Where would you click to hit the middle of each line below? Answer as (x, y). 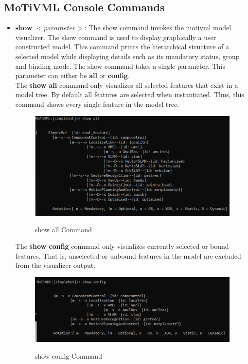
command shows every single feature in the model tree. (97, 104)
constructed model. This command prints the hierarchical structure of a (122, 47)
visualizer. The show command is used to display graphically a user (116, 37)
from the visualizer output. (55, 265)
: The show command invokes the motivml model (158, 28)
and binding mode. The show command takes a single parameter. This (120, 66)
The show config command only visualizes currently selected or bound (122, 246)
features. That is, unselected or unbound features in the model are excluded (128, 255)
